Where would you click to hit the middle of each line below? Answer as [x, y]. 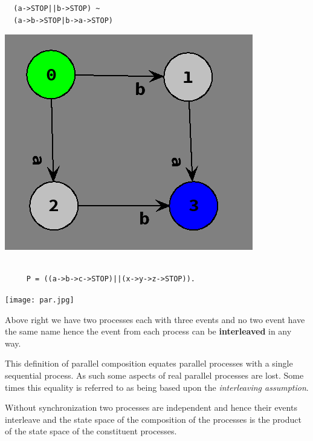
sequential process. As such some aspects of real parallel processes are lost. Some [154, 375]
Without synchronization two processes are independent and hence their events [151, 407]
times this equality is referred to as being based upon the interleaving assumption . [157, 387]
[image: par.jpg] [40, 300]
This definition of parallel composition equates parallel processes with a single [149, 363]
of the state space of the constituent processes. [91, 431]
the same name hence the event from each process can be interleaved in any [148, 331]
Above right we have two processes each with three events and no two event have [155, 319]
